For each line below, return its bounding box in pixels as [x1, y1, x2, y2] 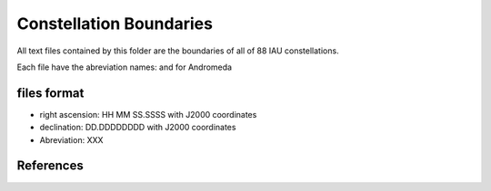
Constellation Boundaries [16, 14, 214, 33]
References [16, 158, 84, 174]
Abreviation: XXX [39, 134, 104, 145]
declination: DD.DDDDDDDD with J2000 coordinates [39, 122, 236, 133]
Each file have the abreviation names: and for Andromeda [16, 62, 232, 72]
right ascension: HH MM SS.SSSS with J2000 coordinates [39, 109, 257, 119]
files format [16, 85, 85, 100]
